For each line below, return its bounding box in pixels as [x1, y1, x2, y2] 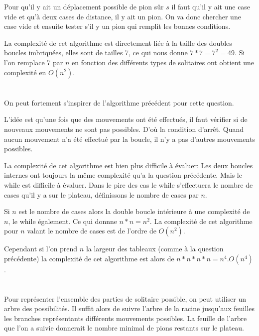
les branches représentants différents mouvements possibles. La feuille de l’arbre [4, 313, 247, 323]
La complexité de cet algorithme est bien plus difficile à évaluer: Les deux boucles [4, 160, 253, 170]
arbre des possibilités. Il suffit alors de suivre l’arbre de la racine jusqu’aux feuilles [4, 303, 255, 314]
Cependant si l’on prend [4, 243, 78, 254]
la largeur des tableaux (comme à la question [86, 243, 224, 254]
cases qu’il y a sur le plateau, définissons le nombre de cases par [4, 189, 199, 200]
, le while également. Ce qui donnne [8, 216, 117, 226]
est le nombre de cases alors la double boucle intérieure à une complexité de [18, 206, 250, 217]
